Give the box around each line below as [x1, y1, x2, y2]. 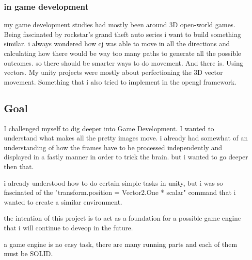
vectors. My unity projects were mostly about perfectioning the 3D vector [4, 67, 223, 77]
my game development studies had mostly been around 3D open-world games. [4, 19, 236, 30]
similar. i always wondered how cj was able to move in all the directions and [4, 38, 230, 49]
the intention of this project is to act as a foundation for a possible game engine [4, 213, 241, 223]
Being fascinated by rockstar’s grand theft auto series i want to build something [4, 29, 241, 39]
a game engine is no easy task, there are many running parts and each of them [4, 239, 237, 249]
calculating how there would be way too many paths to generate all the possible [4, 48, 241, 58]
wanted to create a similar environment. [4, 196, 123, 207]
